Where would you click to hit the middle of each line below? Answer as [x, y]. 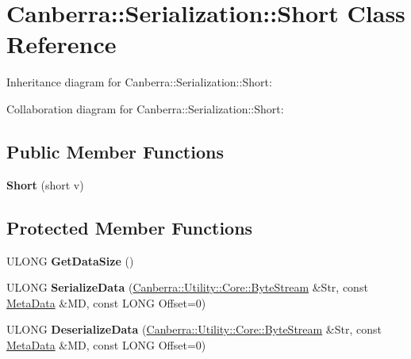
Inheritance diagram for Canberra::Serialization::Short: [139, 82]
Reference [61, 44]
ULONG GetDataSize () [70, 260]
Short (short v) [45, 184]
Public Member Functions [115, 151]
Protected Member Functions [130, 227]
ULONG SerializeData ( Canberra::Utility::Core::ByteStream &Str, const [187, 287]
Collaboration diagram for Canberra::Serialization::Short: [145, 108]
